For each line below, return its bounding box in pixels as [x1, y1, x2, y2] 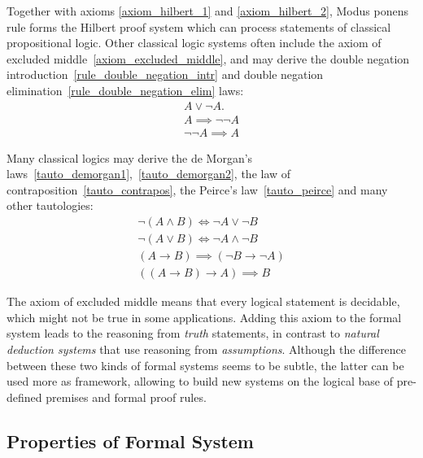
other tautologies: [7, 197, 94, 214]
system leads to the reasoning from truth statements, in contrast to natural [7, 325, 379, 342]
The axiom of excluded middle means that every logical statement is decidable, [7, 293, 400, 310]
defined [7, 388, 42, 405]
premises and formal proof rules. [46, 388, 207, 405]
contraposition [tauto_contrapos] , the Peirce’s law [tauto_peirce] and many [7, 181, 388, 198]
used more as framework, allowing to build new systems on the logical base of [7, 373, 393, 390]
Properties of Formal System [7, 428, 254, 453]
